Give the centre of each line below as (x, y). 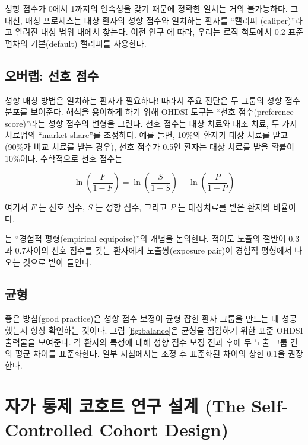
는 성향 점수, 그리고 (131, 207)
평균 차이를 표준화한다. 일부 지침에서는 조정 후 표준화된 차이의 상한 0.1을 (150, 353)
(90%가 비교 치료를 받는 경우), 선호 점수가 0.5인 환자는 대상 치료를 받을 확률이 (150, 146)
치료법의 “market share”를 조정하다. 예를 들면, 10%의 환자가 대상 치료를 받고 (147, 135)
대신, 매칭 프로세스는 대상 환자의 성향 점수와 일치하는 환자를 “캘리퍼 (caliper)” (150, 20)
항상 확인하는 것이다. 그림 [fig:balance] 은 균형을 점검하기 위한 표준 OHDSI (167, 330)
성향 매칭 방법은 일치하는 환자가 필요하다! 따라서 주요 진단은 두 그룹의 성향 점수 (153, 100)
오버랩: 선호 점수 (52, 75)
